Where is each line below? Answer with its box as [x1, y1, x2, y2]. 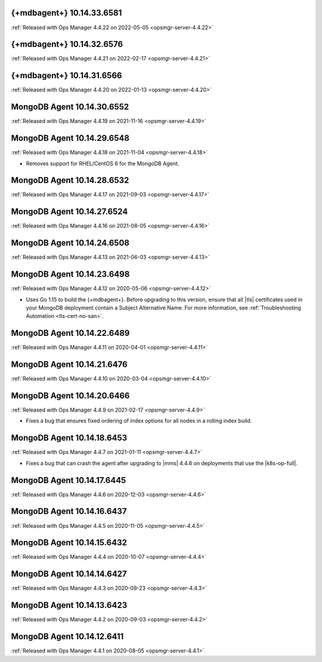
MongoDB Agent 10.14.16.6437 [11, 506, 127, 516]
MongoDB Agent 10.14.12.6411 [11, 632, 124, 642]
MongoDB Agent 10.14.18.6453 [11, 433, 128, 443]
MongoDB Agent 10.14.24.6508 [11, 238, 130, 248]
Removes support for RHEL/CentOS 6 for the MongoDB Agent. [26, 160, 179, 167]
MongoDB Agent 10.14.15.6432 [11, 537, 128, 548]
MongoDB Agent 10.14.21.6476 [11, 360, 128, 370]
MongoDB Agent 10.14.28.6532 [11, 175, 129, 185]
